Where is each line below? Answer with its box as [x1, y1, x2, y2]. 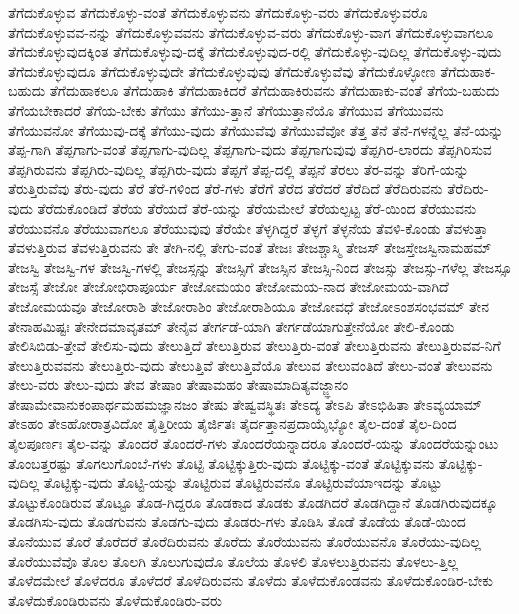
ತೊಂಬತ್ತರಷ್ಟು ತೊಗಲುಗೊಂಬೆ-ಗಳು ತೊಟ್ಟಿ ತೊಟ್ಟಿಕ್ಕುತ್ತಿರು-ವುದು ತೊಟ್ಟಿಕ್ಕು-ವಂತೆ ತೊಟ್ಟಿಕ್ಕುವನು [8, 452, 435, 473]
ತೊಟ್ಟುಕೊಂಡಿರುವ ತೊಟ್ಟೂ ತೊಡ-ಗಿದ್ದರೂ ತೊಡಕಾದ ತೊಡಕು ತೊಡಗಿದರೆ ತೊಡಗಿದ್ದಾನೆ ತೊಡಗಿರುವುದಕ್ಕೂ [8, 491, 498, 512]
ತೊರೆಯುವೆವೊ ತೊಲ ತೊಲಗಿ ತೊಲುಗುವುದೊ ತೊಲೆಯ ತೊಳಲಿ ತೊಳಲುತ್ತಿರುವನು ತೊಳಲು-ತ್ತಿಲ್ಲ [8, 550, 459, 571]
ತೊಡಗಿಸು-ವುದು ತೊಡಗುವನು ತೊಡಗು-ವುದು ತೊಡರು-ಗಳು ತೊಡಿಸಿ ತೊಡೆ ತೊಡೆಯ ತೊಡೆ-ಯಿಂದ [8, 511, 466, 532]
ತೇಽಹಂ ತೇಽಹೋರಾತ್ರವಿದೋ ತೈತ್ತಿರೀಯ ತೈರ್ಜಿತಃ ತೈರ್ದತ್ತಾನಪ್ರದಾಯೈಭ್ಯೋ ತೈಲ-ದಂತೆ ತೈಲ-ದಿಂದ [8, 413, 457, 434]
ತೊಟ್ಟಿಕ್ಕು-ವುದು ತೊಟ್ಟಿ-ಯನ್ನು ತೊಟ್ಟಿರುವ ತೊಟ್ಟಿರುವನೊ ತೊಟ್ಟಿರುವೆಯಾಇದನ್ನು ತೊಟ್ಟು [43, 472, 442, 493]
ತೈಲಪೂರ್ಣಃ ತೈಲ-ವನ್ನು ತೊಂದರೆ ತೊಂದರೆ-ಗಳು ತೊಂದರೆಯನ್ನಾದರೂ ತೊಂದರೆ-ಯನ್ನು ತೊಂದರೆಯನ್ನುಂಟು [8, 433, 499, 454]
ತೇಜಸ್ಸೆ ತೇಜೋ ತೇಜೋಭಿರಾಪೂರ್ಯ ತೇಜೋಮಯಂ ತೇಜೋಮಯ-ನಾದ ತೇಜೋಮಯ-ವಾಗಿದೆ [8, 276, 449, 297]
